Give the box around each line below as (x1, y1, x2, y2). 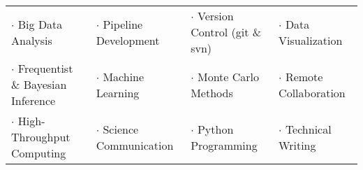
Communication (96, 136, 174, 153)
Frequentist (17, 60, 73, 76)
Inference (11, 92, 56, 108)
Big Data (17, 15, 63, 32)
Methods (191, 84, 233, 101)
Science (103, 120, 139, 137)
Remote (285, 68, 323, 85)
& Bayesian (11, 76, 67, 92)
